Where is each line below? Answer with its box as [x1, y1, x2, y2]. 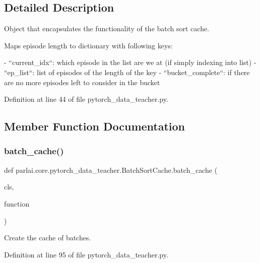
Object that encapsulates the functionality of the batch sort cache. [4, 23, 210, 34]
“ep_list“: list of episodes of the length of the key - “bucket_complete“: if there [4, 67, 250, 77]
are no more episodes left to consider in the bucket [4, 77, 160, 87]
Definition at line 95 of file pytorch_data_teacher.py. [4, 249, 168, 259]
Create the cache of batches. [4, 232, 91, 243]
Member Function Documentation [4, 118, 185, 134]
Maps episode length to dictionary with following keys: [4, 40, 173, 50]
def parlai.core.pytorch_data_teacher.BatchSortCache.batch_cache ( [4, 164, 218, 175]
